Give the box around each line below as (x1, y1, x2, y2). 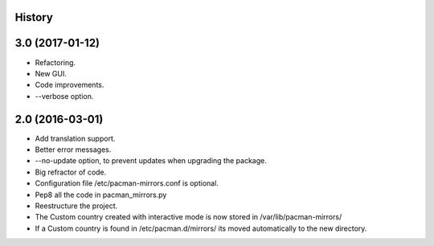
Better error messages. (35, 145, 112, 154)
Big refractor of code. (35, 167, 107, 177)
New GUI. (35, 68, 68, 78)
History (14, 10, 54, 24)
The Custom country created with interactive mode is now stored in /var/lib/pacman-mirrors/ (35, 212, 342, 222)
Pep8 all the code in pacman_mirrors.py (35, 190, 167, 199)
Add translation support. (35, 133, 116, 143)
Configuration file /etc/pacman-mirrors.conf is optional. (35, 178, 219, 188)
